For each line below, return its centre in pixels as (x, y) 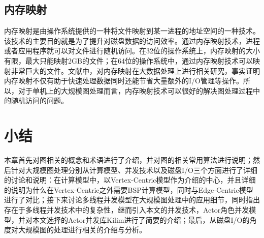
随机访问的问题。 (39, 100)
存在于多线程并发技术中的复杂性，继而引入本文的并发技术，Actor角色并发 (127, 210)
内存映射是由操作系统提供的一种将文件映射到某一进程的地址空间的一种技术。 (132, 31)
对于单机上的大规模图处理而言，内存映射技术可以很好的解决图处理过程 (135, 90)
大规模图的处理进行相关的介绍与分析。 (82, 230)
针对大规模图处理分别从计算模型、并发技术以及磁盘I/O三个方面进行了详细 (134, 170)
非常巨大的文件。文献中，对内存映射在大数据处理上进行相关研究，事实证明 (135, 70)
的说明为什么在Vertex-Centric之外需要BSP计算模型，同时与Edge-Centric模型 (129, 189)
